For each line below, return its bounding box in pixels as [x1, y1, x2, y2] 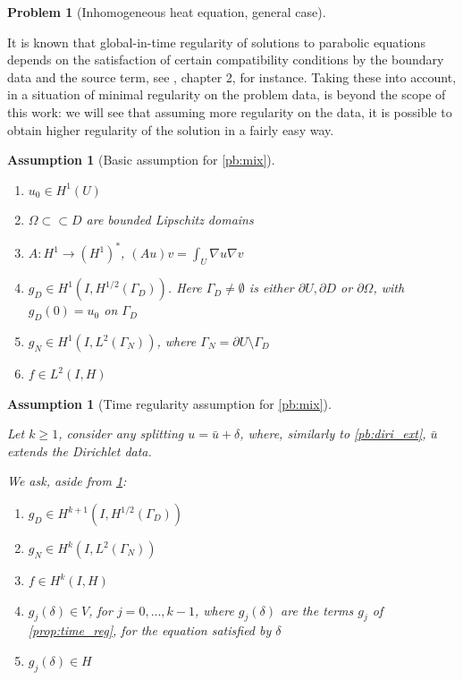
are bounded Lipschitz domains [86, 210, 254, 229]
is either [248, 278, 294, 297]
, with [373, 278, 405, 297]
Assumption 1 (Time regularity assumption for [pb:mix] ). [7, 394, 332, 412]
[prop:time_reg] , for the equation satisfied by [28, 621, 272, 640]
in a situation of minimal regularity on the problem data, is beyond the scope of [7, 85, 446, 104]
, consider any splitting [58, 424, 184, 443]
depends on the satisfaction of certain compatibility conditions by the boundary [7, 50, 444, 69]
